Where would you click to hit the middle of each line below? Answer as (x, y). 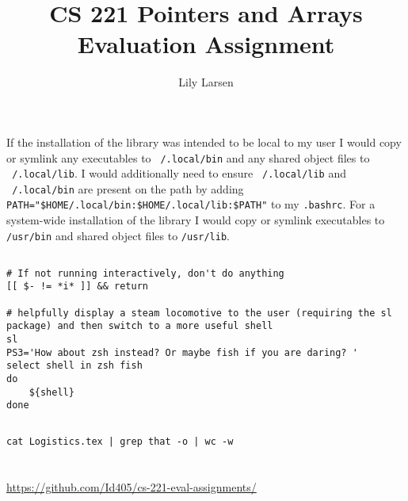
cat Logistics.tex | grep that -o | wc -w (120, 442)
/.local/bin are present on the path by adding (128, 188)
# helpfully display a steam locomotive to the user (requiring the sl (199, 313)
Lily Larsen (206, 82)
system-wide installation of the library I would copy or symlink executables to (196, 220)
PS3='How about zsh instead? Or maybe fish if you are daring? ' (182, 352)
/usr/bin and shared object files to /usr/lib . (118, 235)
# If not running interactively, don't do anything (145, 273)
